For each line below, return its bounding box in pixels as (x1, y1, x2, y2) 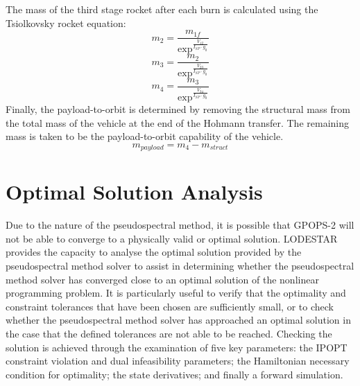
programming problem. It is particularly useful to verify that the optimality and (6, 286, 346, 300)
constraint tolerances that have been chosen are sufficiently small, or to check (6, 299, 334, 313)
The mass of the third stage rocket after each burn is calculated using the (6, 2, 318, 16)
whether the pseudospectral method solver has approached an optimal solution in (6, 313, 351, 327)
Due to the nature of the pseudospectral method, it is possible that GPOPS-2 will (6, 218, 354, 232)
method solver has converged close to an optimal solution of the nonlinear (6, 272, 319, 286)
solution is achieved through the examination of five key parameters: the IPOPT (6, 340, 348, 354)
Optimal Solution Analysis (6, 177, 263, 206)
